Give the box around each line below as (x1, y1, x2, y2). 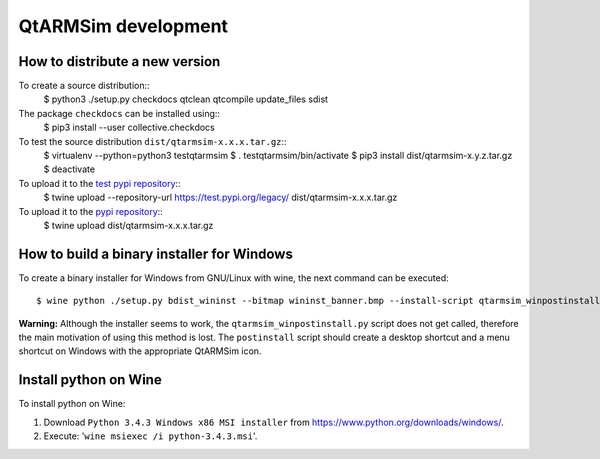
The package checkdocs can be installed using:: (18, 107, 220, 119)
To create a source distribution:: (18, 80, 150, 92)
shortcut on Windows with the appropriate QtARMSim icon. (18, 345, 262, 357)
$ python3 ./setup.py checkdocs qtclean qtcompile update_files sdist (43, 93, 329, 105)
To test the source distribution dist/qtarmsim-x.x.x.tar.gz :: (18, 135, 287, 147)
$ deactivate (43, 163, 95, 175)
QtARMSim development (18, 15, 229, 37)
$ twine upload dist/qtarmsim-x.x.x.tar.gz (43, 219, 214, 231)
